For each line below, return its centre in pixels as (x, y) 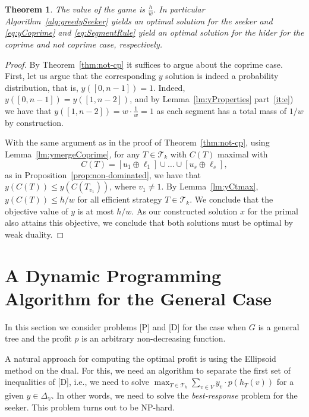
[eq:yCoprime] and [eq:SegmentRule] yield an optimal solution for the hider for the (154, 32)
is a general (279, 326)
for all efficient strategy (120, 199)
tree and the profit (38, 338)
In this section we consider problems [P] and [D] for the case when (126, 326)
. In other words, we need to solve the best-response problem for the (174, 395)
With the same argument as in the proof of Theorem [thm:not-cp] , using (137, 142)
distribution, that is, (42, 87)
